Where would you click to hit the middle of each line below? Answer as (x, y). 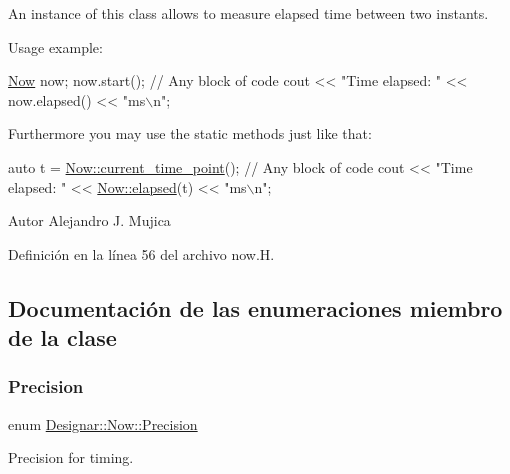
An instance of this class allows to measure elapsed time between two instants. (248, 13)
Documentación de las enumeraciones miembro (255, 307)
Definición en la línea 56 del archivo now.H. (141, 253)
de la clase (62, 337)
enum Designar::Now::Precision (103, 423)
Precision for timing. (71, 457)
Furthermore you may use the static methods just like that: (190, 133)
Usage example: (55, 46)
